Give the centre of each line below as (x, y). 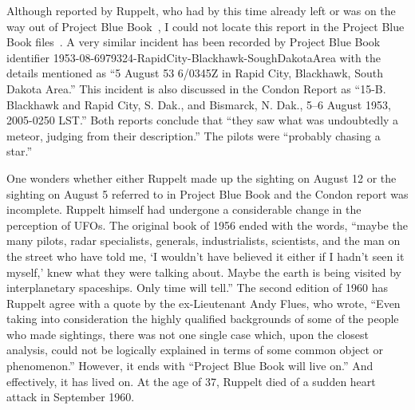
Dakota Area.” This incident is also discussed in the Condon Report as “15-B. (196, 88)
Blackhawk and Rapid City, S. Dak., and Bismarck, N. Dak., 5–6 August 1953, (199, 104)
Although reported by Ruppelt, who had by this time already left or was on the (201, 10)
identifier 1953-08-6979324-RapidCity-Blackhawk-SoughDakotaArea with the (194, 57)
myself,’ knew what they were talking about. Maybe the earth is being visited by (204, 272)
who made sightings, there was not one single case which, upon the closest (188, 334)
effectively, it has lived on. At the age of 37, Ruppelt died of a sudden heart (191, 381)
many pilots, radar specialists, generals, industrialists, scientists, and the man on (204, 240)
